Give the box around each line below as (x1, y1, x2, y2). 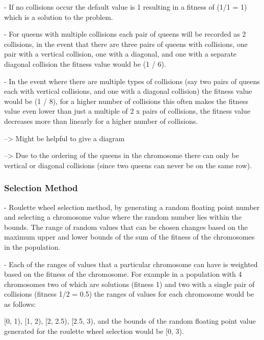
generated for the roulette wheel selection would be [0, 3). (4, 326, 184, 336)
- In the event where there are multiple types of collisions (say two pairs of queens (4, 75, 260, 86)
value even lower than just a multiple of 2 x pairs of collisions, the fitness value (4, 106, 251, 116)
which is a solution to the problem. (4, 11, 113, 22)
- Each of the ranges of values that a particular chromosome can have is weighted (4, 258, 258, 269)
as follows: (4, 298, 36, 309)
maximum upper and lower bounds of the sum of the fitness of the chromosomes (4, 231, 255, 242)
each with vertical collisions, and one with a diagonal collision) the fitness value (4, 86, 252, 96)
